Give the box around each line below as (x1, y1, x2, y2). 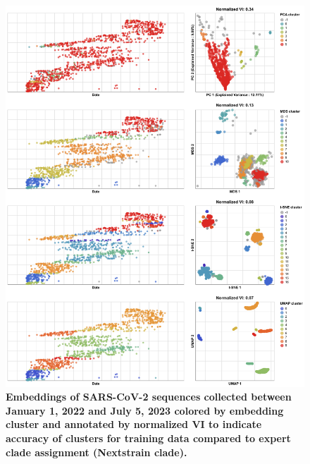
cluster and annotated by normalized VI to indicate (6, 417, 262, 432)
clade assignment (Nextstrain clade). (6, 444, 187, 459)
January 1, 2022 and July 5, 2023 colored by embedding (6, 403, 284, 417)
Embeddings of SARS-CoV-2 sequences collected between (6, 389, 292, 404)
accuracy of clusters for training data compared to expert (6, 431, 291, 446)
